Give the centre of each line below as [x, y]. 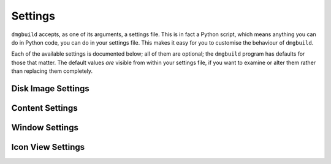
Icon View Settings [48, 147]
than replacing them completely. [52, 71]
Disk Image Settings [50, 88]
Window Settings [45, 128]
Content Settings [44, 108]
